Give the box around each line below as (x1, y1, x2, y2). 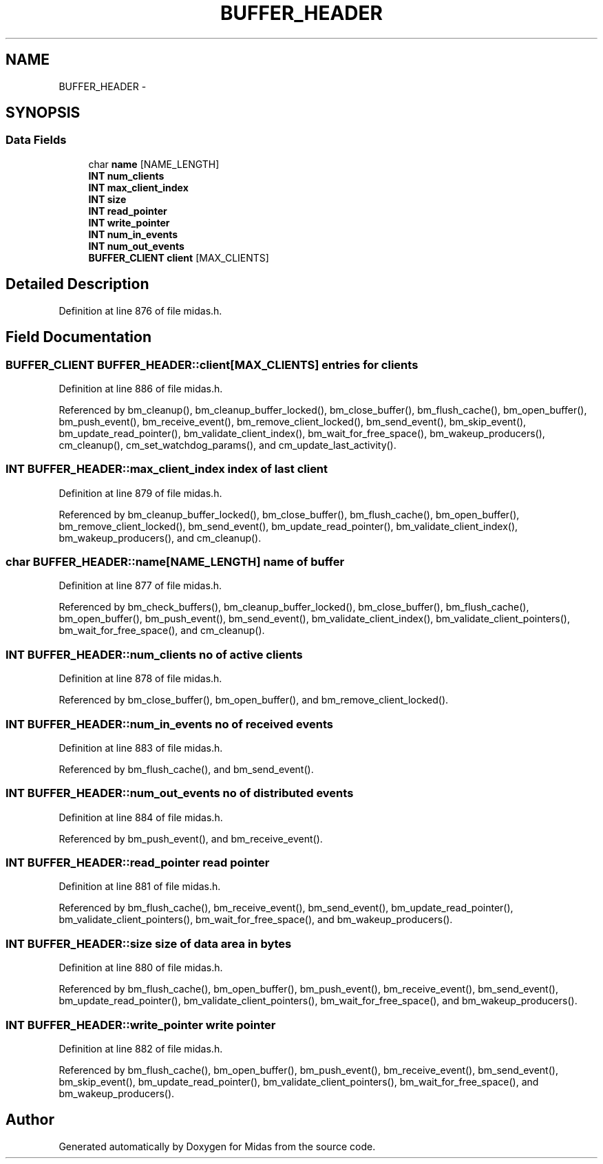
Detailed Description (6, 275, 149, 293)
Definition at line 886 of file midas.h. (59, 382, 223, 394)
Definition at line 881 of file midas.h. (59, 880, 221, 893)
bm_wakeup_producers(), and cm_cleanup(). (59, 531, 262, 544)
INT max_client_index (88, 181, 189, 193)
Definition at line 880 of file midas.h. (59, 962, 223, 974)
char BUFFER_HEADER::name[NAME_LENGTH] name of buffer (6, 555, 345, 569)
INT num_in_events (88, 228, 178, 240)
